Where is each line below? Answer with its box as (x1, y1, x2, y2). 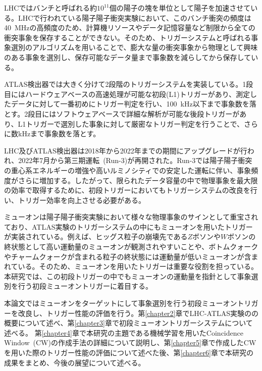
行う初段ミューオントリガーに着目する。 (18, 281, 152, 291)
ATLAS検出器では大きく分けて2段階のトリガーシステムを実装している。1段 (4, 79, 253, 89)
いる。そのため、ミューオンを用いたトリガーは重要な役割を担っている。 (18, 261, 258, 272)
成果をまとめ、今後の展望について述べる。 (4, 357, 145, 367)
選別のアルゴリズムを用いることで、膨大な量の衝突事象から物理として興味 (11, 42, 258, 52)
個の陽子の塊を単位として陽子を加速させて (109, 3, 251, 13)
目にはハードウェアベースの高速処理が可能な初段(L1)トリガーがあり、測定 (4, 88, 250, 99)
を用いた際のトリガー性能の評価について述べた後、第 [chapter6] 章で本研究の (4, 347, 253, 357)
